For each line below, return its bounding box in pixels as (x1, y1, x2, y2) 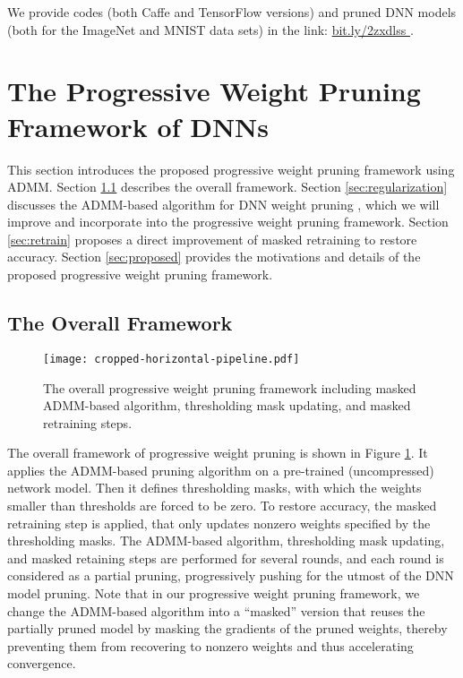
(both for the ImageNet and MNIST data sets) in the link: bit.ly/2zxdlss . (7, 20, 414, 39)
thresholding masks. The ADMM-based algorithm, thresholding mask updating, (7, 531, 445, 550)
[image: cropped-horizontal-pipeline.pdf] (43, 352, 300, 365)
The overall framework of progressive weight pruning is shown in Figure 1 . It (7, 443, 428, 462)
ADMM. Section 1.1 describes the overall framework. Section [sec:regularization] (7, 177, 448, 196)
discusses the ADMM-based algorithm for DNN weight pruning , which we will (7, 194, 440, 213)
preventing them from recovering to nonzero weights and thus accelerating (7, 636, 414, 655)
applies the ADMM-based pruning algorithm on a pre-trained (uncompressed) (7, 460, 434, 479)
